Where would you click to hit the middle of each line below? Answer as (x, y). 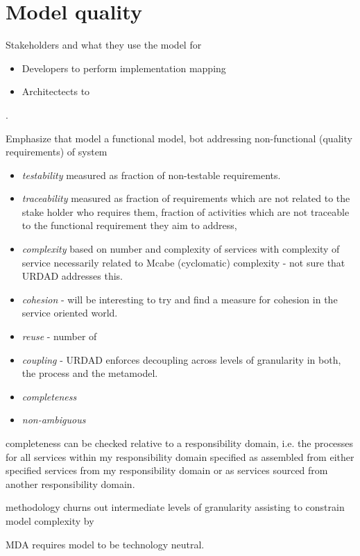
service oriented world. (70, 313)
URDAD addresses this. (72, 276)
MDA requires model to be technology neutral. (105, 544)
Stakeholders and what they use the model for (104, 45)
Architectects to (56, 91)
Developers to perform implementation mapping (124, 68)
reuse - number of (59, 336)
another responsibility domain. (70, 483)
